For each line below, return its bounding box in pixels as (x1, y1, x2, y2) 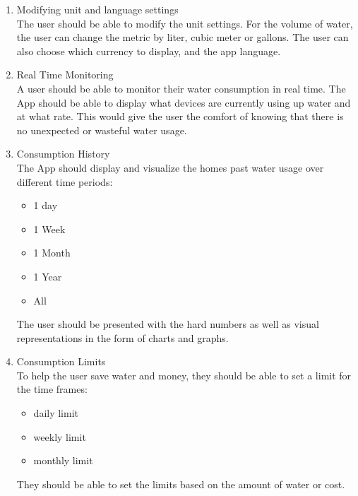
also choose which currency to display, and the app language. (16, 43, 281, 58)
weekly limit (33, 429, 86, 444)
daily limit (33, 406, 78, 420)
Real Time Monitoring (16, 67, 114, 82)
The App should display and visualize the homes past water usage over (16, 160, 324, 175)
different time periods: (16, 174, 113, 189)
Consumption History (16, 146, 110, 161)
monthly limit (33, 453, 93, 468)
